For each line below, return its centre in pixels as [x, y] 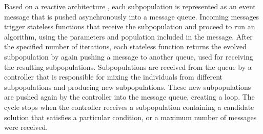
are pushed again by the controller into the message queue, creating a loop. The [129, 97]
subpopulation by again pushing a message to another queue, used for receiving [129, 56]
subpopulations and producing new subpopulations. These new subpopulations [128, 87]
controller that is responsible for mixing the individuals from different [114, 77]
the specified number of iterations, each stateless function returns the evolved [126, 46]
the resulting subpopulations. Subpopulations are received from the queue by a [128, 66]
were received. [26, 127]
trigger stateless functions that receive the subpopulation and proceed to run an [130, 26]
